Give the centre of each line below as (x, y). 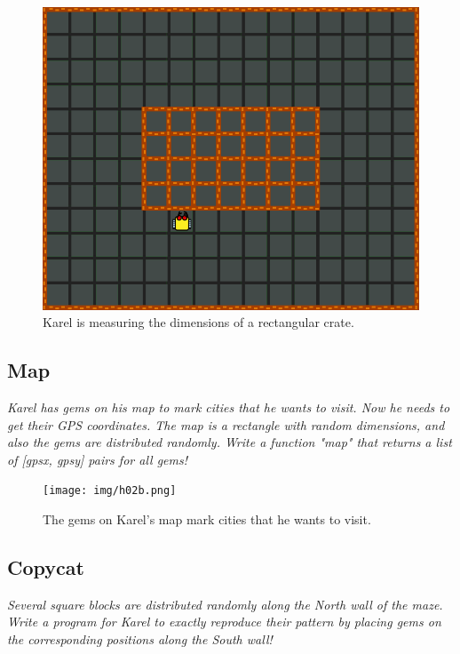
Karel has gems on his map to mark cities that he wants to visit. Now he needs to (229, 407)
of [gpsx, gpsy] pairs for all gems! (97, 459)
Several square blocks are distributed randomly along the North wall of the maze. (225, 604)
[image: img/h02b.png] (110, 491)
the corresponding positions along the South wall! (140, 639)
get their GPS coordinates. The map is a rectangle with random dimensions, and (226, 424)
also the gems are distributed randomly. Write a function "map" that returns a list (230, 442)
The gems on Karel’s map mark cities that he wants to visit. (207, 519)
